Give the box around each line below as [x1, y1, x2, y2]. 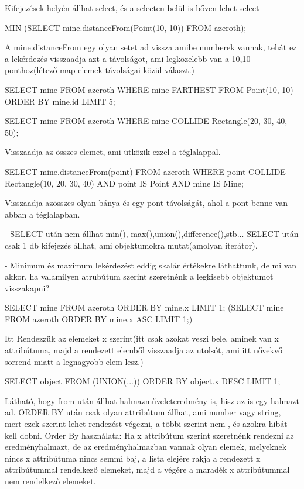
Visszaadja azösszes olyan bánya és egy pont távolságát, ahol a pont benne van [5, 197, 288, 209]
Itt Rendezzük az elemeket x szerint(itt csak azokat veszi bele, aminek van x [5, 332, 279, 345]
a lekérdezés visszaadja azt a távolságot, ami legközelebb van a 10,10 [5, 52, 251, 64]
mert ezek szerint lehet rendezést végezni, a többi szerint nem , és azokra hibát [5, 418, 288, 430]
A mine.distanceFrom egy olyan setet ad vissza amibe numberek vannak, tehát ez [5, 41, 297, 53]
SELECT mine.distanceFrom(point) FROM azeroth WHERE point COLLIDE [5, 165, 286, 177]
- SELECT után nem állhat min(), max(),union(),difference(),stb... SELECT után [5, 228, 299, 240]
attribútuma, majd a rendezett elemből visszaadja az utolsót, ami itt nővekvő [5, 344, 282, 356]
